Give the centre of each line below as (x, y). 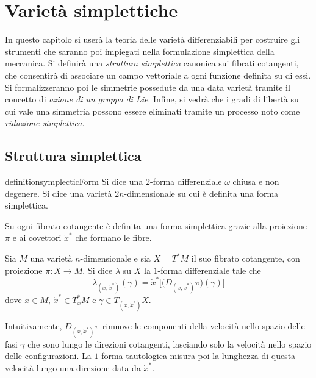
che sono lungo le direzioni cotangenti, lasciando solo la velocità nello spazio (170, 344)
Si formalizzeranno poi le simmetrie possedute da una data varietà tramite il (148, 87)
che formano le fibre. (113, 237)
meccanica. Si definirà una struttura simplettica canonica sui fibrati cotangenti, (152, 63)
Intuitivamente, (34, 326)
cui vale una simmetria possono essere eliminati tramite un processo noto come (153, 111)
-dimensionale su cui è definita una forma (201, 193)
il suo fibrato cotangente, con (246, 258)
